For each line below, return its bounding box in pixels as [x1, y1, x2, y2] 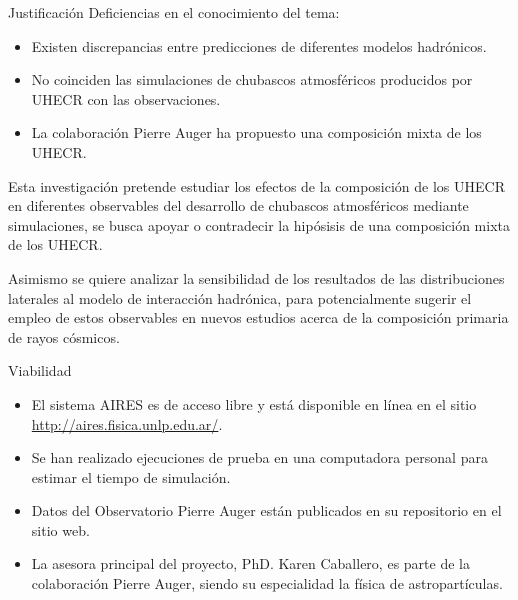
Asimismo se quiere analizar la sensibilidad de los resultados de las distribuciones [8, 267, 505, 288]
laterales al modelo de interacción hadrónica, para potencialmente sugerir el [8, 287, 472, 308]
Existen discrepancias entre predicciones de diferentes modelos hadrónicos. [31, 35, 487, 56]
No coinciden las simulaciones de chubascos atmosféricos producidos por [31, 69, 473, 90]
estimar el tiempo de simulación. [31, 466, 231, 487]
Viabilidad [8, 360, 72, 381]
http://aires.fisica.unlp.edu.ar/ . [31, 413, 223, 434]
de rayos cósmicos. [8, 326, 120, 347]
